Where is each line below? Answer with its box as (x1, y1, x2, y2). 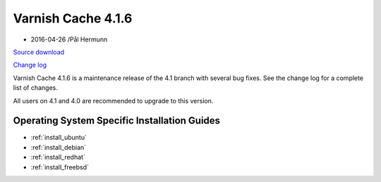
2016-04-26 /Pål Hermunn (30, 35, 108, 44)
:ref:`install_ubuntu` (30, 134, 87, 142)
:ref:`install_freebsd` (30, 162, 90, 171)
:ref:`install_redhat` (30, 153, 86, 162)
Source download (13, 48, 65, 56)
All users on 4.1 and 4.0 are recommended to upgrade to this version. (13, 96, 214, 105)
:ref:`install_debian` (30, 143, 87, 151)
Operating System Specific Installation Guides (13, 115, 221, 126)
